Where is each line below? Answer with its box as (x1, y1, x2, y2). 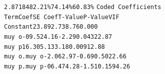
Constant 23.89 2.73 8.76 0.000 (4, 23, 98, 31)
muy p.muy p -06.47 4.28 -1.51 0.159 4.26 (4, 62, 130, 70)
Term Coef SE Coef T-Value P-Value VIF (4, 13, 120, 21)
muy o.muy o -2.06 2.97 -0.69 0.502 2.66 (4, 53, 127, 60)
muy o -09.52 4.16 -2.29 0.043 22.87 (4, 33, 112, 40)
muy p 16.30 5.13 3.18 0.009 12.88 (4, 43, 105, 50)
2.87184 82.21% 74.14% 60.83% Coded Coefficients (4, 4, 161, 11)
